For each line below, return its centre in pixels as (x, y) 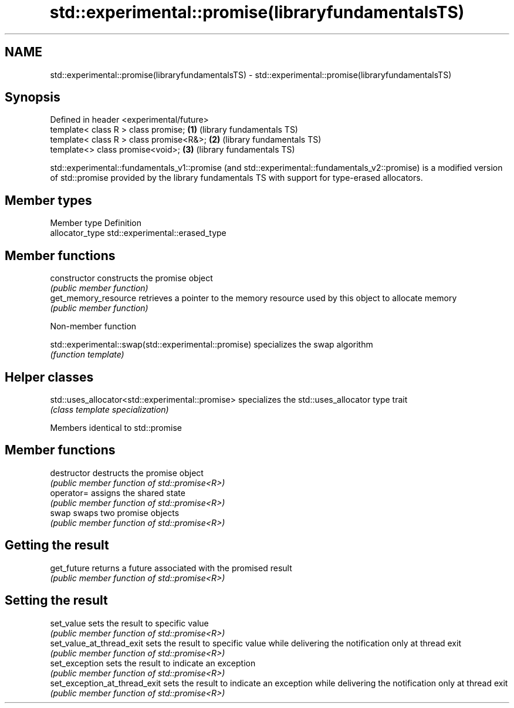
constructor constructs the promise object (131, 278)
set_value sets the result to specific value (129, 623)
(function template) (87, 355)
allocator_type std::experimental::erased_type (138, 233)
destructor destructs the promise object (127, 473)
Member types (48, 200)
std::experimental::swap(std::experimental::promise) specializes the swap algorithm (212, 345)
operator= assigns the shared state (118, 493)
